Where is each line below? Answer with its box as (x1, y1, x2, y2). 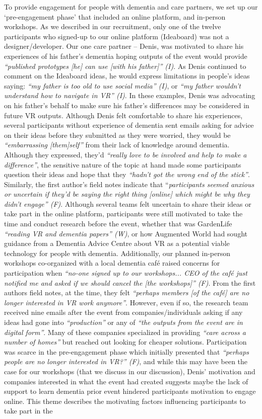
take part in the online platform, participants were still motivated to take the (4, 208, 243, 219)
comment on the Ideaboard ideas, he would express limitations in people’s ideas (4, 70, 250, 81)
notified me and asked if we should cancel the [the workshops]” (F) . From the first (4, 277, 256, 288)
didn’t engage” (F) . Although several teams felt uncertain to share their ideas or (4, 198, 251, 209)
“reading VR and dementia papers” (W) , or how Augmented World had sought (4, 228, 247, 238)
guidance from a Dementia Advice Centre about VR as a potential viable (4, 238, 230, 248)
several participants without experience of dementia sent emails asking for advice (4, 120, 254, 130)
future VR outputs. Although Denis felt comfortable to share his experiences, (4, 110, 243, 120)
